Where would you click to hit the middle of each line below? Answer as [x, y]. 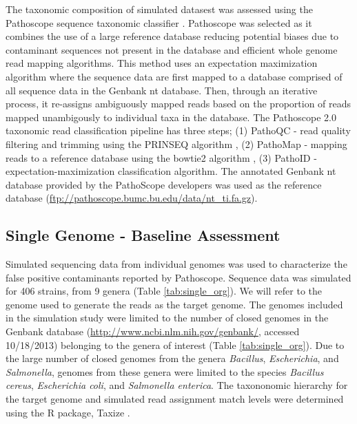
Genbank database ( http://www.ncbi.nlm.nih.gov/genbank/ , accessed [153, 331]
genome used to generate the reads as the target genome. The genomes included [174, 304]
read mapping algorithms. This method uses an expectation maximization [162, 63]
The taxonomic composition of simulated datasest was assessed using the [159, 9]
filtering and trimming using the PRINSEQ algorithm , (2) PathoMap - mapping [176, 144]
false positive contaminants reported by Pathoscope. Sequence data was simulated [178, 277]
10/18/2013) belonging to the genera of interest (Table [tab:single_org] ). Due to [175, 344]
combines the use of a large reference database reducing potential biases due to [172, 36]
